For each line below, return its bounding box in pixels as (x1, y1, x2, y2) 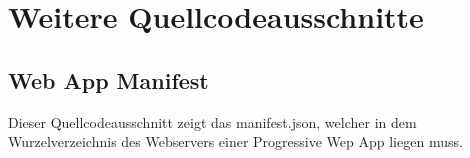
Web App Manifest (8, 64, 209, 95)
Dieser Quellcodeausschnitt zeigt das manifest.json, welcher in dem (8, 111, 417, 132)
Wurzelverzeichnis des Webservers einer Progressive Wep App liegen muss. (8, 131, 463, 152)
